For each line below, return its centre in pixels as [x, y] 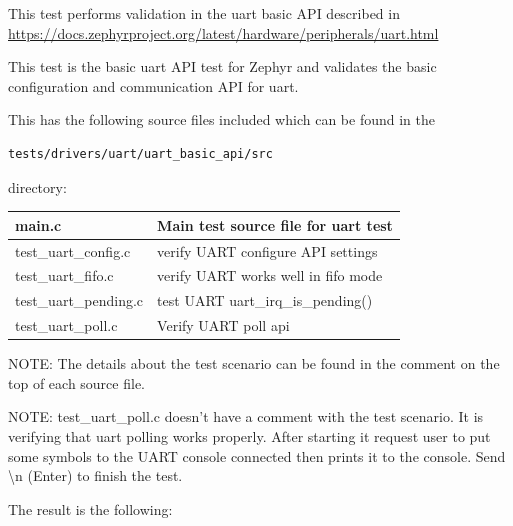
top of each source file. [76, 382]
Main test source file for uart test [275, 224]
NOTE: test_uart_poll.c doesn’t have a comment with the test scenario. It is [246, 416]
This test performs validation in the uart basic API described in [204, 13]
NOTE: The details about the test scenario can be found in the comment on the [254, 363]
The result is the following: [90, 508]
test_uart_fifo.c [64, 275]
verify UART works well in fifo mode [270, 275]
